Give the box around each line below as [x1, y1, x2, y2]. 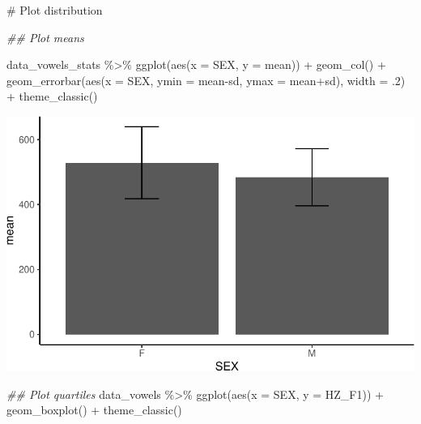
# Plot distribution [6, 2, 103, 18]
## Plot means [6, 28, 84, 45]
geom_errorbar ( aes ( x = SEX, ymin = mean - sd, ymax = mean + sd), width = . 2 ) [6, 71, 406, 88]
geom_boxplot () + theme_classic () [6, 401, 182, 418]
